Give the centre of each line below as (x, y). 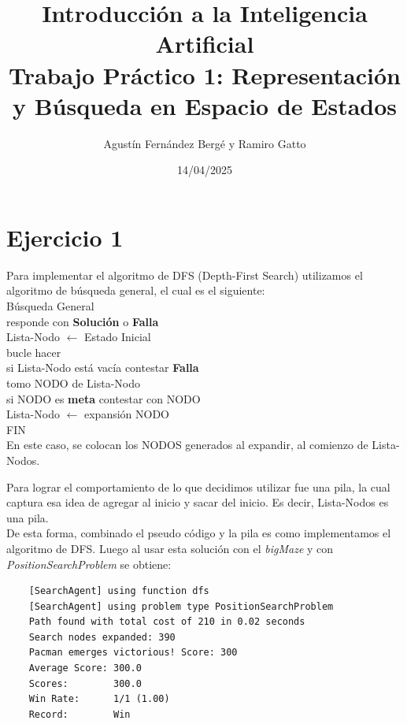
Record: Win (80, 714)
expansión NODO (127, 414)
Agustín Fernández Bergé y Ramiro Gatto (205, 143)
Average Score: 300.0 (85, 668)
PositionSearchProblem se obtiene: (89, 564)
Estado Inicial (118, 337)
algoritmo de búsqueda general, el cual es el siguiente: (136, 290)
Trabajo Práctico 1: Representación (204, 74)
